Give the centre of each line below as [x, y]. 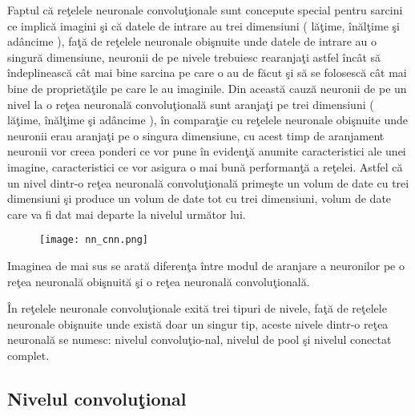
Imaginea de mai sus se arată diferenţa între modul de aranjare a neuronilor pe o [206, 265]
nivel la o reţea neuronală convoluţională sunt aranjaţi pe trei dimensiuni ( [191, 104]
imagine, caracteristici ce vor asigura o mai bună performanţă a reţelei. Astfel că [205, 166]
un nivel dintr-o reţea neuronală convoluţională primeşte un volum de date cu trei [208, 182]
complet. [28, 355]
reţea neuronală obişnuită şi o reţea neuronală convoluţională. [159, 281]
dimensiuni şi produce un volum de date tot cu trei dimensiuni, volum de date [199, 198]
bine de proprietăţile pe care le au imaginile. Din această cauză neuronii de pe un [207, 88]
